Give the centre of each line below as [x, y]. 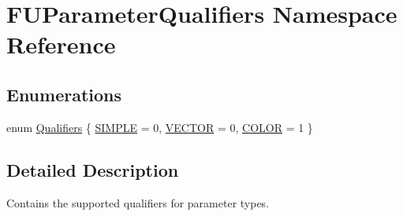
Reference [61, 44]
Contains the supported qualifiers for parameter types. [138, 202]
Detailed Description [93, 169]
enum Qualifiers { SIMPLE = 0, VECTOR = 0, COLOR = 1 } [160, 127]
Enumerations [64, 94]
